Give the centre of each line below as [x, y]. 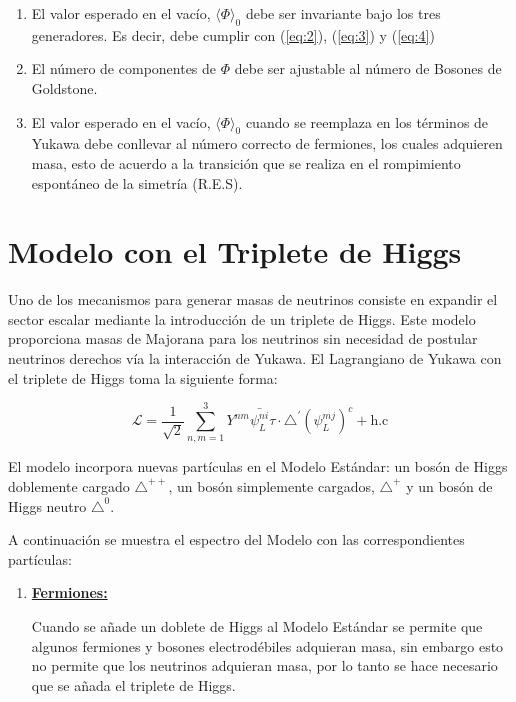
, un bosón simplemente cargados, [271, 485]
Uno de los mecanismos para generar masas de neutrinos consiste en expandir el [253, 299]
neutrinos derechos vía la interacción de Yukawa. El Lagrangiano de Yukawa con [255, 358]
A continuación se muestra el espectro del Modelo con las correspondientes [236, 539]
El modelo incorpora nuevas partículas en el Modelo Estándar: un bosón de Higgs [258, 466]
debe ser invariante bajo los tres [343, 13]
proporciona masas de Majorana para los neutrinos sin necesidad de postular [243, 338]
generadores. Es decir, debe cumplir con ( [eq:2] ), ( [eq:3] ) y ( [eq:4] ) [233, 34]
